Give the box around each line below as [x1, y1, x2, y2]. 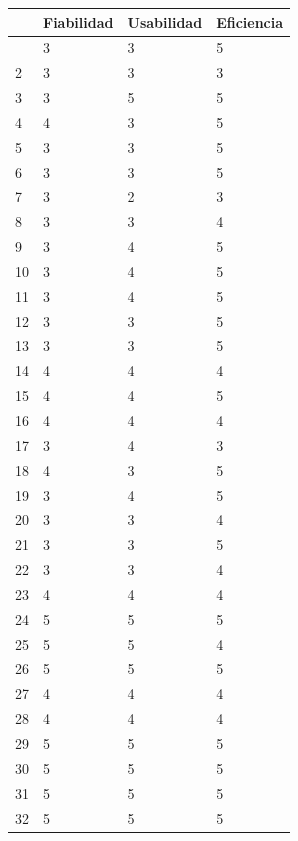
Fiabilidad [43, 11, 114, 32]
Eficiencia [216, 11, 284, 32]
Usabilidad [127, 11, 203, 32]
